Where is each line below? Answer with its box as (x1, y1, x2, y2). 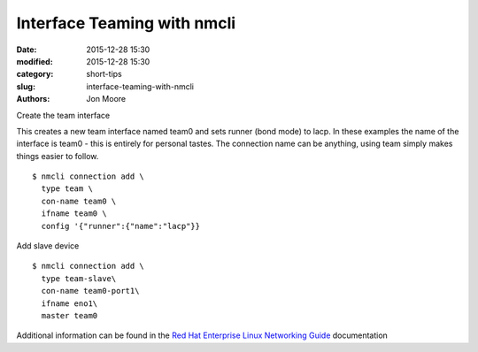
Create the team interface (16, 110, 111, 120)
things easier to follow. (16, 150, 99, 161)
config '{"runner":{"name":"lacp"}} (41, 221, 201, 231)
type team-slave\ (41, 273, 117, 283)
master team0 (41, 310, 98, 320)
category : (16, 69, 54, 80)
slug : (16, 80, 35, 92)
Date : (16, 44, 37, 55)
